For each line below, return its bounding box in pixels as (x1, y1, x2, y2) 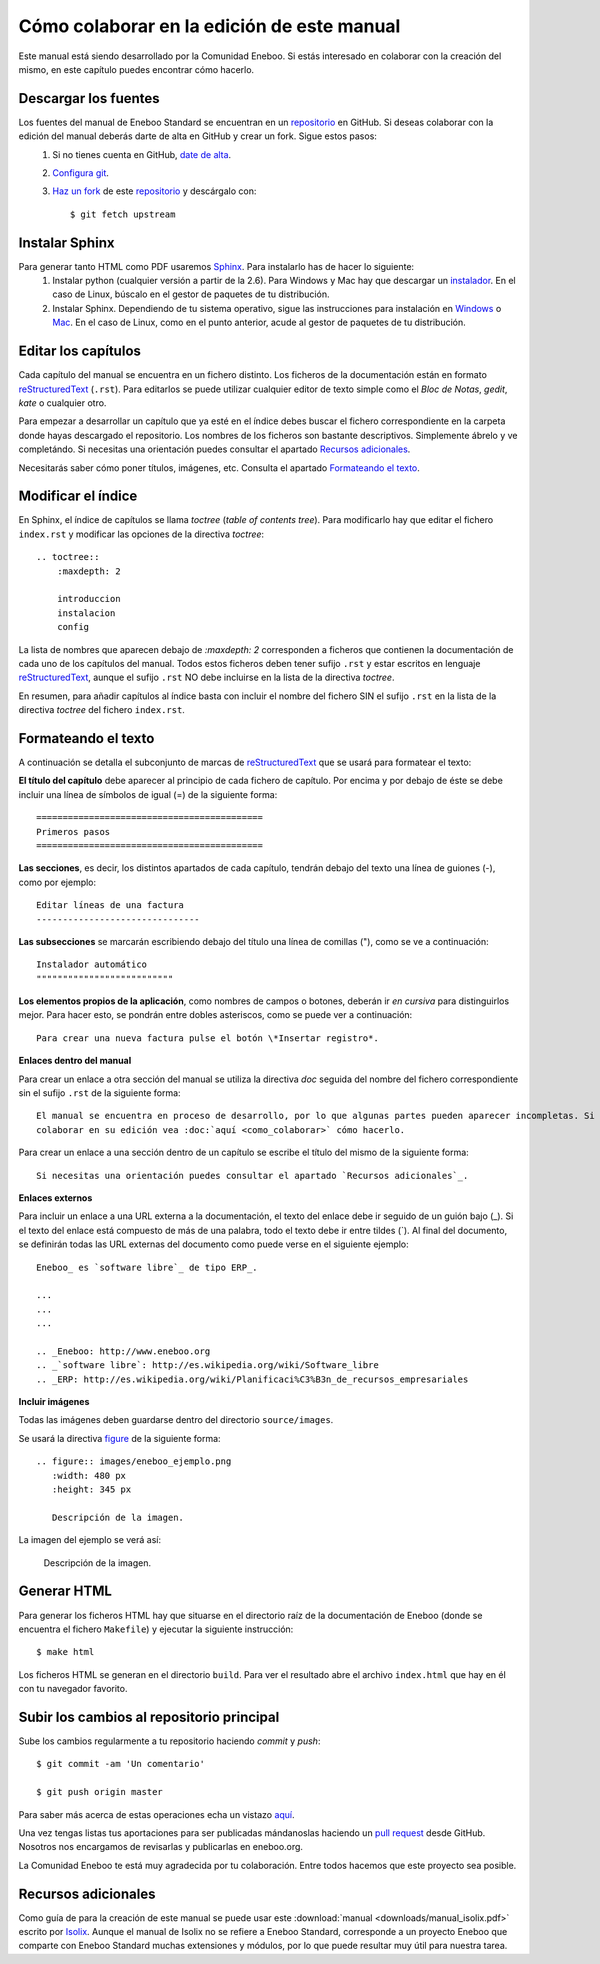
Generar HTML (18, 1583, 112, 1600)
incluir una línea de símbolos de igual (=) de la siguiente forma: (18, 788, 278, 800)
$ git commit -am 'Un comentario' (36, 1758, 205, 1770)
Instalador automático (36, 959, 148, 970)
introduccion (56, 593, 121, 605)
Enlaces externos (18, 1192, 93, 1204)
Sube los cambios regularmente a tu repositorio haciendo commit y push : (18, 1735, 321, 1747)
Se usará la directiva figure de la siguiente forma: (18, 1432, 221, 1444)
